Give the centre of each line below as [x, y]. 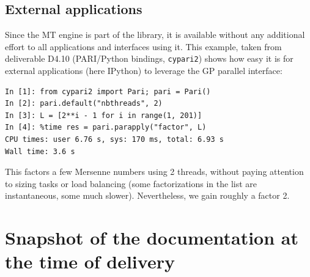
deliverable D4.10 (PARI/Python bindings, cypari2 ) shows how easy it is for [149, 58]
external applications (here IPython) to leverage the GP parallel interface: [144, 71]
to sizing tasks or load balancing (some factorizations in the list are [131, 183]
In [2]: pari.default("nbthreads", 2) [84, 104]
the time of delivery [90, 261]
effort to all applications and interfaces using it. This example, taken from [143, 46]
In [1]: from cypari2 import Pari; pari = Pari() [108, 91]
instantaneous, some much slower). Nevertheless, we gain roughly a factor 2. [147, 195]
